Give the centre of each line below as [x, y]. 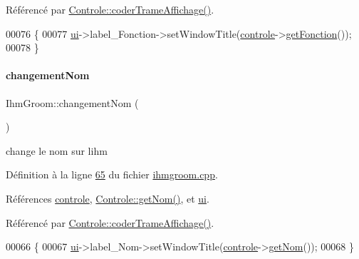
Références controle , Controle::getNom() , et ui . [108, 198]
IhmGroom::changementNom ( [72, 102]
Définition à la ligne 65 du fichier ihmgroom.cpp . [112, 174]
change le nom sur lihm [57, 150]
